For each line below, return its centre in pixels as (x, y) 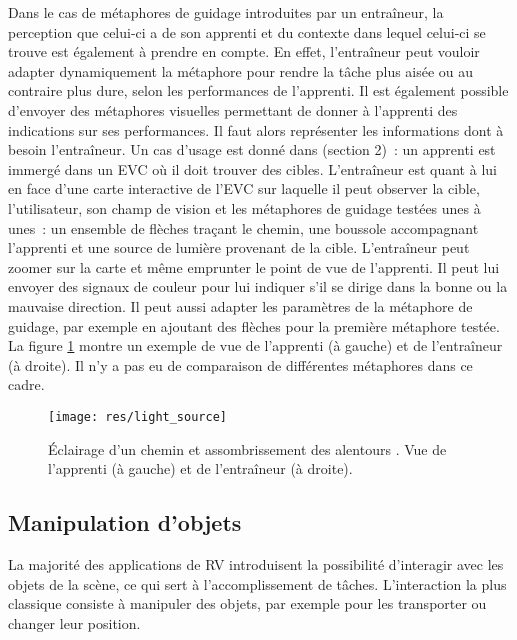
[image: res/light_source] (137, 416)
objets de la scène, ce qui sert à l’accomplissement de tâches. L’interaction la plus (257, 583)
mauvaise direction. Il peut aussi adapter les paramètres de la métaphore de (240, 305)
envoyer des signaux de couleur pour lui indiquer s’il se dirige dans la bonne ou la (258, 286)
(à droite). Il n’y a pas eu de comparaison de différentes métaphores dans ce (240, 364)
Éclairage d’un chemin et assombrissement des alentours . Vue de (247, 448)
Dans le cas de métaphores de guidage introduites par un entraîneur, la (226, 12)
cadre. (26, 384)
